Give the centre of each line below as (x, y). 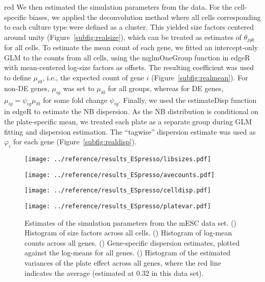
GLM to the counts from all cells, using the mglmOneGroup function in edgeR (127, 57)
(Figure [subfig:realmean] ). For (200, 78)
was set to (79, 88)
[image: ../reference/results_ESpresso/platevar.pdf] (118, 206)
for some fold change (75, 100)
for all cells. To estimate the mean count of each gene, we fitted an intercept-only (131, 47)
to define (18, 78)
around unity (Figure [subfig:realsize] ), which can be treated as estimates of (123, 37)
